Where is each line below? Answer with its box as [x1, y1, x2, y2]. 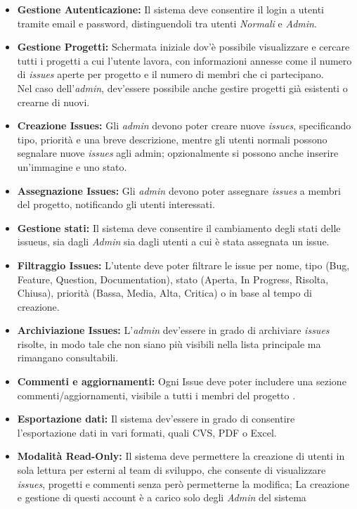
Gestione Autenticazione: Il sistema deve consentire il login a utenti [17, 2, 325, 16]
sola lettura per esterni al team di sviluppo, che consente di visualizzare [17, 463, 326, 477]
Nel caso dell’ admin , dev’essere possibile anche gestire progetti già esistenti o [17, 80, 348, 95]
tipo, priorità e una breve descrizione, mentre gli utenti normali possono [17, 131, 327, 146]
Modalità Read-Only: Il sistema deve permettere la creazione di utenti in [17, 449, 345, 463]
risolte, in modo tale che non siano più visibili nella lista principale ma [17, 336, 321, 351]
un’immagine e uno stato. [17, 159, 127, 174]
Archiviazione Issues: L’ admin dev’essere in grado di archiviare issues [17, 323, 330, 337]
